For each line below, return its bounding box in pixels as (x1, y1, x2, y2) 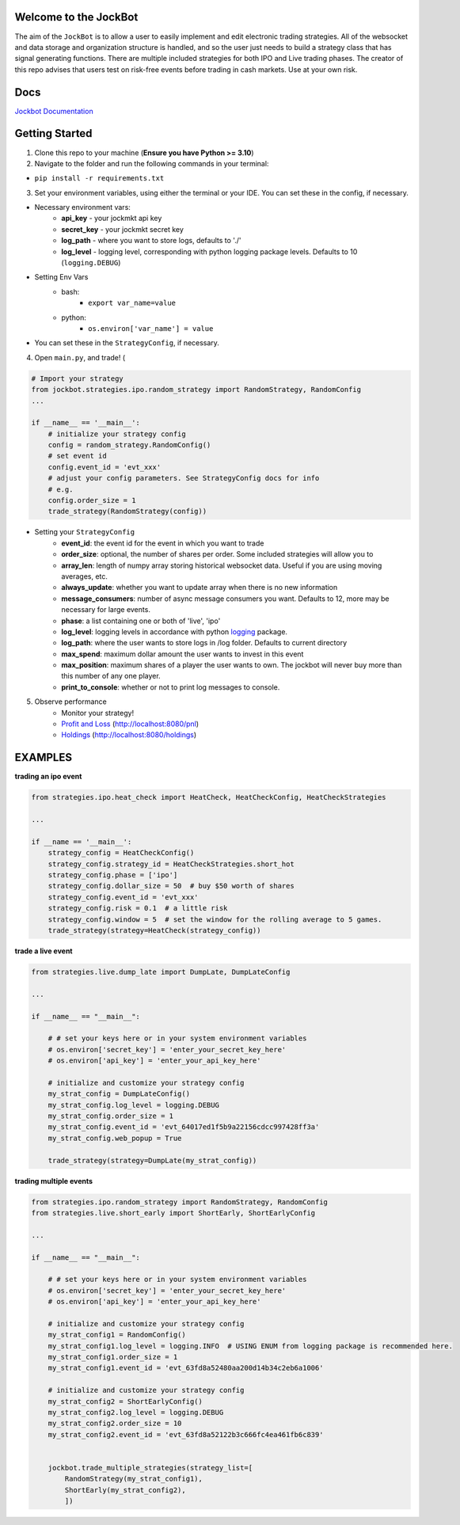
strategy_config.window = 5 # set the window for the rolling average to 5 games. (48, 915, 382, 924)
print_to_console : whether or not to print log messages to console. (61, 682, 280, 692)
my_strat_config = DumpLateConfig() (48, 1090, 190, 1098)
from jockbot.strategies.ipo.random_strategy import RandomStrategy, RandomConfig (31, 385, 362, 394)
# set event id (48, 451, 107, 461)
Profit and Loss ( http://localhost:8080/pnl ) (61, 719, 200, 728)
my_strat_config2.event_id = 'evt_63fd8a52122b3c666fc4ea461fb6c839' (48, 1430, 324, 1439)
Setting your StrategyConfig (34, 527, 135, 537)
